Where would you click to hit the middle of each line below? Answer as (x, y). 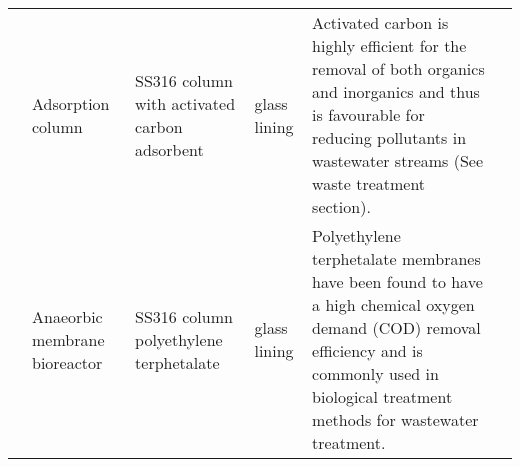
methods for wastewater (395, 419)
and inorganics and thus (396, 91)
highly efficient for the (389, 45)
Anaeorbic (67, 316)
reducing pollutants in (389, 137)
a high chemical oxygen (393, 304)
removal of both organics (398, 68)
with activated (185, 103)
